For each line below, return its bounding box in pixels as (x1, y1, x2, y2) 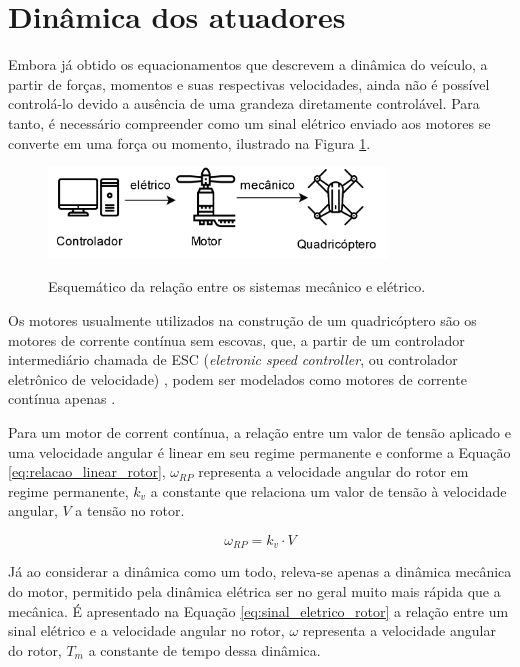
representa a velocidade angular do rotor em (198, 461, 469, 482)
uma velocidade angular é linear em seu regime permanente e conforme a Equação (8, 441, 511, 462)
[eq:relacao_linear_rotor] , (8, 461, 166, 482)
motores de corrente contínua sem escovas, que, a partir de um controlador (8, 329, 465, 350)
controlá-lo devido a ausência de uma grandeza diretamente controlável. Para (8, 93, 480, 114)
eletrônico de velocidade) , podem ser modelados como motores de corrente (8, 368, 467, 389)
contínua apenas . (8, 388, 116, 409)
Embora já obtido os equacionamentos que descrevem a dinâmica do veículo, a (8, 54, 488, 75)
